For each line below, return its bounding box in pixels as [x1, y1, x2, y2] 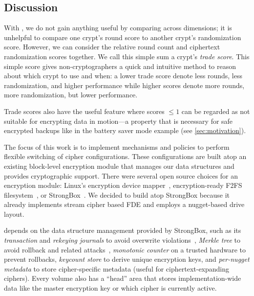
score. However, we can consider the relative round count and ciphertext [4, 42, 220, 52]
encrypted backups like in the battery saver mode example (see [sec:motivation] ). [4, 125, 246, 136]
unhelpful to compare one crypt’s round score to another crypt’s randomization [4, 32, 241, 42]
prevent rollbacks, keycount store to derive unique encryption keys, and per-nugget [4, 254, 250, 264]
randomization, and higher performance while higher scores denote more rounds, [4, 80, 245, 90]
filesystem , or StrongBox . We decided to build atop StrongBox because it [4, 189, 230, 200]
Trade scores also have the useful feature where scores [4, 106, 165, 116]
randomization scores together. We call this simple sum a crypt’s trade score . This [4, 51, 250, 61]
